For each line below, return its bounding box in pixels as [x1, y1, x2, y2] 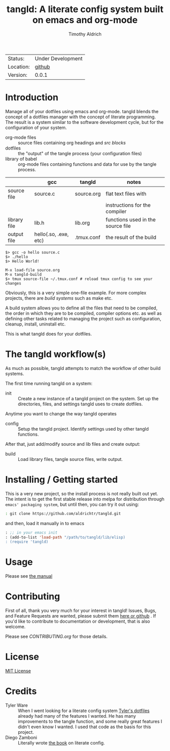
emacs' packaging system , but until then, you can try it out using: [5, 501, 139, 507]
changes [5, 280, 22, 286]
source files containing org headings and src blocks [18, 139, 126, 146]
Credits [5, 686, 37, 697]
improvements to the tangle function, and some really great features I [18, 719, 162, 724]
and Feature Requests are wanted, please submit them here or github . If [5, 613, 156, 619]
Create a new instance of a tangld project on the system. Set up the [18, 395, 159, 401]
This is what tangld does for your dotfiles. [5, 331, 92, 337]
